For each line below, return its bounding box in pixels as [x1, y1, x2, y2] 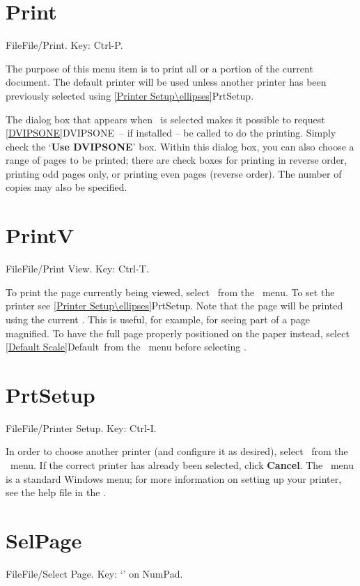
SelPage [6, 526, 82, 555]
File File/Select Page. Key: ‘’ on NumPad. [6, 566, 183, 580]
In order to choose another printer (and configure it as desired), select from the [6, 444, 348, 458]
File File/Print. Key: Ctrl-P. [6, 38, 123, 52]
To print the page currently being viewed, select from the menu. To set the [6, 284, 335, 299]
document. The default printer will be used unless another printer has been [6, 75, 327, 89]
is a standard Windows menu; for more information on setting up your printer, [6, 471, 342, 486]
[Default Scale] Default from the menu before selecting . [6, 339, 246, 354]
